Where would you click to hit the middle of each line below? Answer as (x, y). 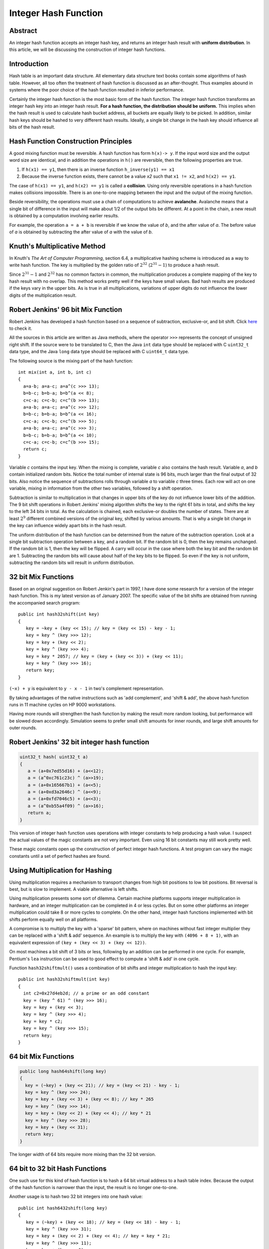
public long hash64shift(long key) (63, 1071)
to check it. (21, 328)
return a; (40, 813)
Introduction (29, 64)
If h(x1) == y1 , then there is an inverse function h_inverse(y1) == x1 (98, 169)
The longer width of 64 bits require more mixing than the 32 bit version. (83, 1154)
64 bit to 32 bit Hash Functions (58, 1168)
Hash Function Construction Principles (70, 141)
